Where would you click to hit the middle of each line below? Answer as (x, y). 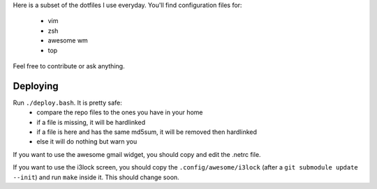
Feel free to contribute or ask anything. (69, 66)
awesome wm (68, 40)
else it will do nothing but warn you (87, 142)
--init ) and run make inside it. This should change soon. (96, 177)
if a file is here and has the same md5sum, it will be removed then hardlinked (147, 132)
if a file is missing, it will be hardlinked (91, 122)
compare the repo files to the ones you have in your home (120, 112)
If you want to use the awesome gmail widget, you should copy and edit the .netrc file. (137, 154)
